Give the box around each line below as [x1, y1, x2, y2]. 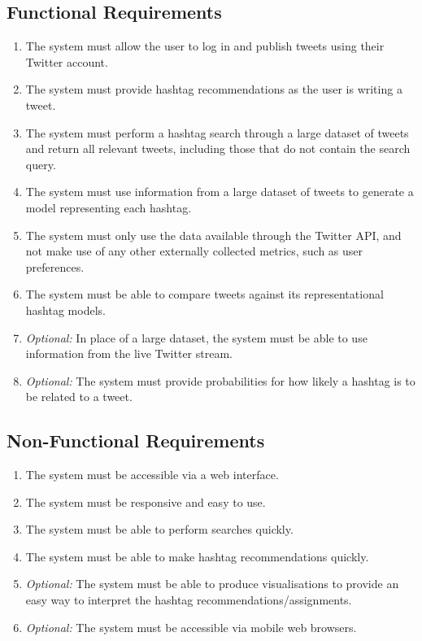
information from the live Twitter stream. [25, 345, 233, 362]
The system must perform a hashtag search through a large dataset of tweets [25, 124, 409, 141]
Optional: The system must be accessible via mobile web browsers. [25, 618, 357, 635]
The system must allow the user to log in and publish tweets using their [25, 37, 385, 55]
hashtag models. [25, 301, 106, 318]
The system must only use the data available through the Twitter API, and [25, 226, 402, 243]
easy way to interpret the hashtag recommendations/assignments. [25, 591, 352, 608]
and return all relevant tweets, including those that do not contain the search [25, 140, 411, 157]
